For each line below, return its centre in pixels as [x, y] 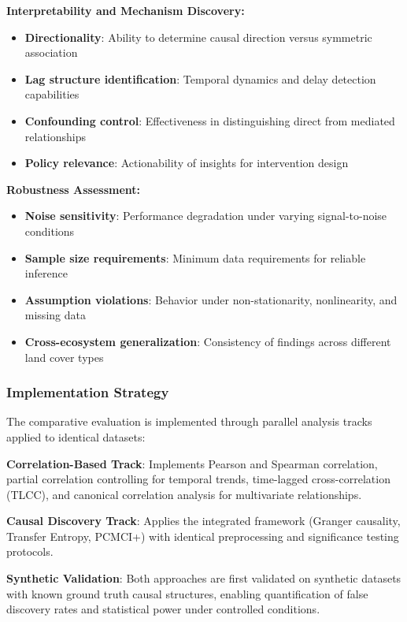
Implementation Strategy [88, 392]
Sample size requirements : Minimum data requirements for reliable [195, 257]
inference [46, 273]
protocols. [30, 551]
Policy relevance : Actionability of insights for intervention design [187, 163]
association [51, 52]
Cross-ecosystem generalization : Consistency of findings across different [208, 341]
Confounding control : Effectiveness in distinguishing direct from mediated [210, 120]
